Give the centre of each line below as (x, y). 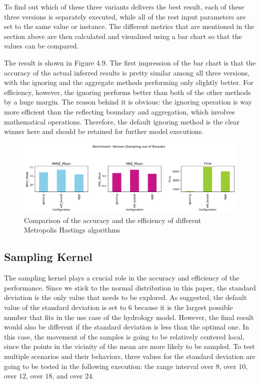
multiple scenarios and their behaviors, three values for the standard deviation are (130, 356)
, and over (67, 376)
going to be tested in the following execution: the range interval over (109, 366)
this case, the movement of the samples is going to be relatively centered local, (124, 336)
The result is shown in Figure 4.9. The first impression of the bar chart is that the (130, 62)
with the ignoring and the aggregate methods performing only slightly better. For (129, 82)
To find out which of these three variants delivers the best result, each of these (124, 6)
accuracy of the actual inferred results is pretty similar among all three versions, (127, 72)
